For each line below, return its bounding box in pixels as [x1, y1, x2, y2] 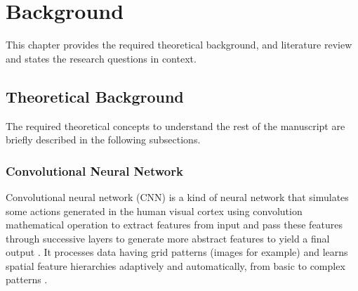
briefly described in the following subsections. [6, 132, 201, 147]
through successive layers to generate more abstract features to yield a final [6, 231, 330, 245]
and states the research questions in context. [6, 51, 197, 65]
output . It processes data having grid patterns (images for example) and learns [6, 245, 348, 259]
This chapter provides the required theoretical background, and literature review [6, 37, 352, 52]
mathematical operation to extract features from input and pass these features [6, 217, 343, 232]
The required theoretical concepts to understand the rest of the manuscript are [6, 118, 345, 133]
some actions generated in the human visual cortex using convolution [6, 203, 303, 218]
